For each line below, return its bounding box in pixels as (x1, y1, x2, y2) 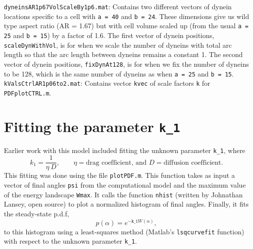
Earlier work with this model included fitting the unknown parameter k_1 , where (4, 145, 246, 155)
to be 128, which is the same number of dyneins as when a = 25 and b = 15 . (4, 68, 234, 78)
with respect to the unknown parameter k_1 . (4, 236, 137, 246)
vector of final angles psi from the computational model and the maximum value (4, 180, 246, 190)
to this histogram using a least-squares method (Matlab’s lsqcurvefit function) (4, 226, 244, 236)
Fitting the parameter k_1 (4, 116, 181, 136)
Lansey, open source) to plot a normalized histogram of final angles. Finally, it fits (4, 199, 249, 209)
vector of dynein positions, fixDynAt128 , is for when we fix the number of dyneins (4, 58, 249, 69)
